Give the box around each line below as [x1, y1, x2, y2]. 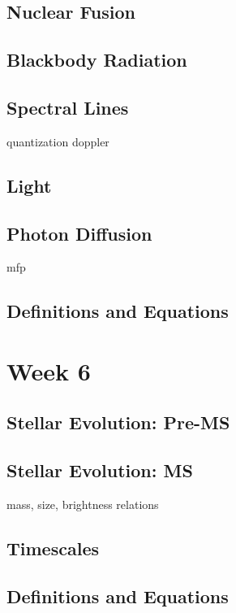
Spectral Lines [6, 94, 129, 120]
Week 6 [6, 354, 91, 387]
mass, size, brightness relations [6, 496, 159, 513]
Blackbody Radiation [6, 47, 187, 72]
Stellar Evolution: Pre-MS [6, 410, 230, 435]
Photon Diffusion [6, 220, 152, 246]
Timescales [6, 536, 99, 561]
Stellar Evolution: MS [6, 458, 193, 483]
